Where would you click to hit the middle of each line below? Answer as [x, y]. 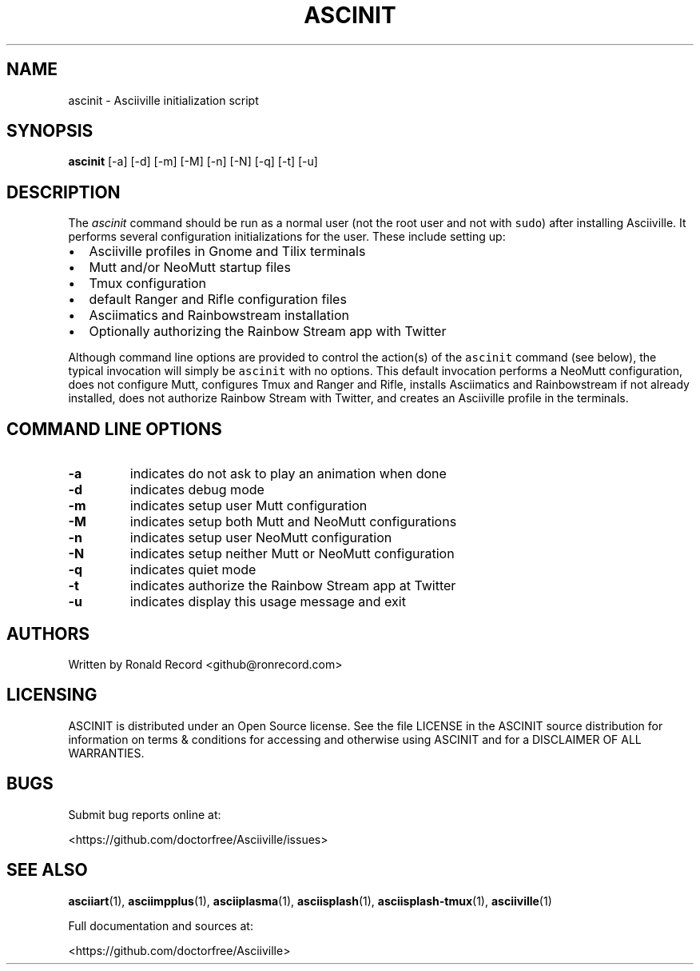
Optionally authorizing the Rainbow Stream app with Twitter [268, 332]
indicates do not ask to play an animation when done [288, 474]
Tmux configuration [148, 284]
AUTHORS [48, 633]
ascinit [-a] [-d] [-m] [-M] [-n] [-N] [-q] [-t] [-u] [193, 162]
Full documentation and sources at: [161, 925]
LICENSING [52, 695]
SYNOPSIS [50, 131]
